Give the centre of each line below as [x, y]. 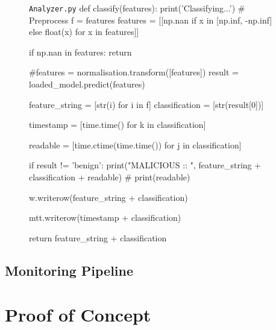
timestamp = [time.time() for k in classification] [118, 125]
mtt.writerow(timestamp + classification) [105, 217]
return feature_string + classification [98, 237]
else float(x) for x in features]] [84, 32]
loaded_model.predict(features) [87, 84]
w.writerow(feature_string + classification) [108, 197]
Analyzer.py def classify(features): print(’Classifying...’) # [137, 8]
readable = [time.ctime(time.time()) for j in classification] [135, 144]
